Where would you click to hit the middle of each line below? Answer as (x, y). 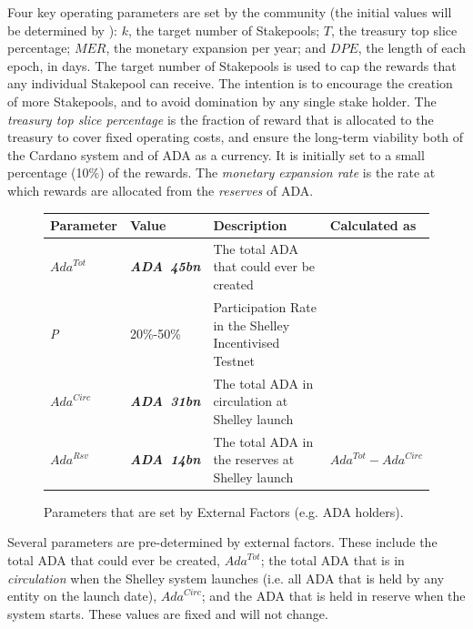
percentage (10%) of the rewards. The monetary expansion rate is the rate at (221, 172)
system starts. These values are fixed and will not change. (168, 613)
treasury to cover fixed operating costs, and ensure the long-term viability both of (236, 137)
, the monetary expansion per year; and (216, 48)
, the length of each (412, 48)
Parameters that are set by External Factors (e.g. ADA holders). (224, 511)
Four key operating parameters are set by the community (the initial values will (230, 12)
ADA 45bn (165, 266)
